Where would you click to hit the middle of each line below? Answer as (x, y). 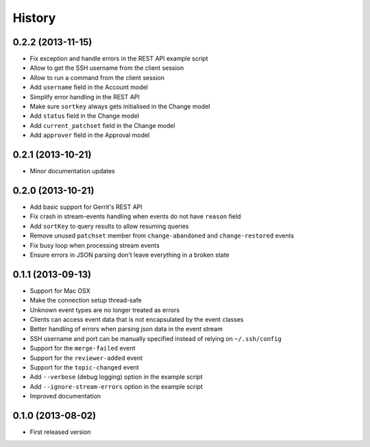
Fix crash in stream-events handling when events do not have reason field (135, 216)
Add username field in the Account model (89, 87)
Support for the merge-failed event (83, 348)
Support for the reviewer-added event (86, 358)
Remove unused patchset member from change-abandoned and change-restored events (162, 235)
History (34, 18)
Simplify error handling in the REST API (85, 97)
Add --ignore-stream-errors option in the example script (116, 386)
